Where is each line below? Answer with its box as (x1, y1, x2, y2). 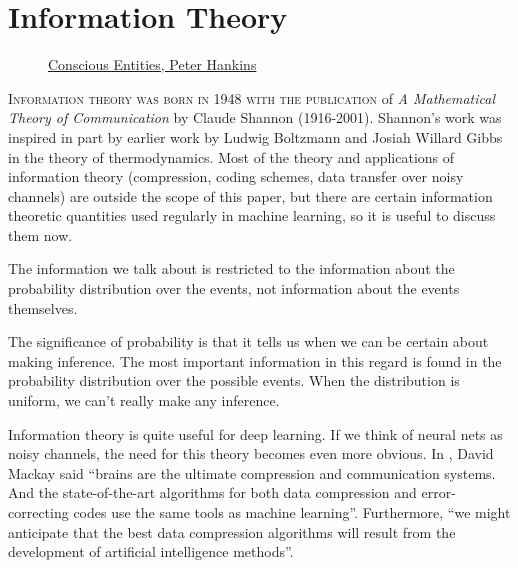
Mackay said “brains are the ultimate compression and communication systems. (8, 462, 496, 483)
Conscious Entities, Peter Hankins (48, 54, 257, 75)
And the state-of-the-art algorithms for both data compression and (8, 482, 417, 503)
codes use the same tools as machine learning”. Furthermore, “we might (73, 502, 511, 522)
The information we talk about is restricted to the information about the (8, 258, 455, 279)
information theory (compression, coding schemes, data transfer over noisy (8, 166, 464, 187)
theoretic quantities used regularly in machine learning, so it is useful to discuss (8, 205, 496, 226)
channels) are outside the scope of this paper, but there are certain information (8, 185, 493, 206)
